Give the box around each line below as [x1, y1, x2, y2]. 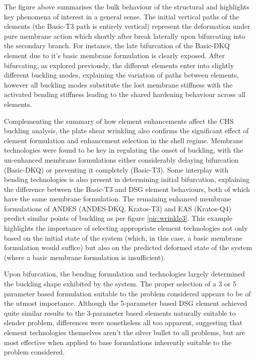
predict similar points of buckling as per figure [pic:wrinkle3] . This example [4, 213, 233, 223]
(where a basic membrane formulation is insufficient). [4, 252, 166, 262]
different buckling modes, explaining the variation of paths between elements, [4, 70, 239, 80]
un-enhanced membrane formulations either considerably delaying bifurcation [4, 154, 239, 165]
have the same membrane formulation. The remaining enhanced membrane [4, 193, 231, 204]
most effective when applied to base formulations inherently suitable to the [4, 337, 232, 347]
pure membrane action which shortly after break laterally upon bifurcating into [4, 30, 246, 41]
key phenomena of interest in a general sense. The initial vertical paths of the [4, 11, 240, 21]
